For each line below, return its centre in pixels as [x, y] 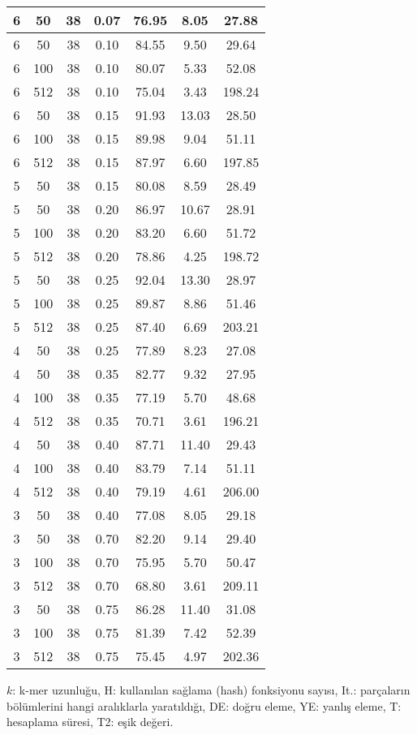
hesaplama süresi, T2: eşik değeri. [90, 722]
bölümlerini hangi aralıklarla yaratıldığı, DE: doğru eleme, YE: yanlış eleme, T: [204, 705]
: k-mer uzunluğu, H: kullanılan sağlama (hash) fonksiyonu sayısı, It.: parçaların [211, 690]
